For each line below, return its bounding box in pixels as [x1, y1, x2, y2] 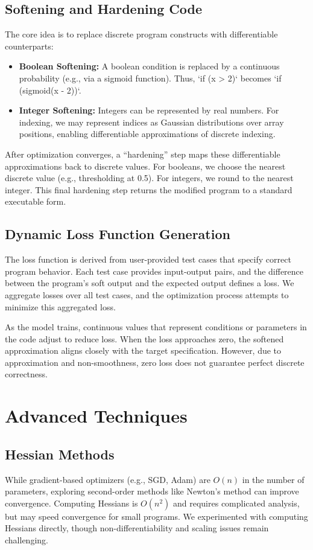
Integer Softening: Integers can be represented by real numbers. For [19, 104, 279, 117]
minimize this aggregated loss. [5, 300, 116, 313]
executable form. [5, 195, 66, 208]
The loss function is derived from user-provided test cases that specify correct [5, 253, 291, 266]
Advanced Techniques [5, 403, 188, 428]
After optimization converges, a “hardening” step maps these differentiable [5, 147, 280, 160]
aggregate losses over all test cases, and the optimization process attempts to [5, 288, 289, 301]
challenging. [5, 534, 48, 546]
